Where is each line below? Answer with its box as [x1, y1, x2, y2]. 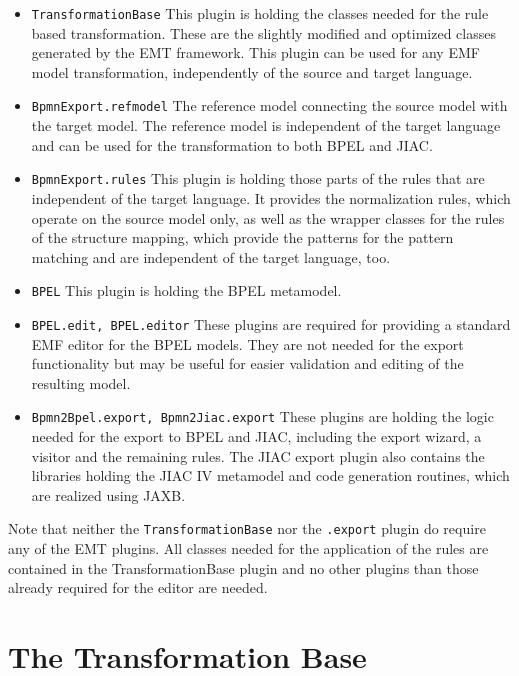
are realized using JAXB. [31, 484, 186, 505]
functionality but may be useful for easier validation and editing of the [31, 353, 464, 374]
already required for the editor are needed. [8, 577, 268, 598]
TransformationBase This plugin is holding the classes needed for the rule [31, 3, 489, 23]
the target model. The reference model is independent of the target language [31, 115, 501, 136]
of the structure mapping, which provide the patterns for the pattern [31, 227, 454, 248]
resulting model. [31, 372, 131, 393]
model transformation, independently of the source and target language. [31, 61, 473, 82]
